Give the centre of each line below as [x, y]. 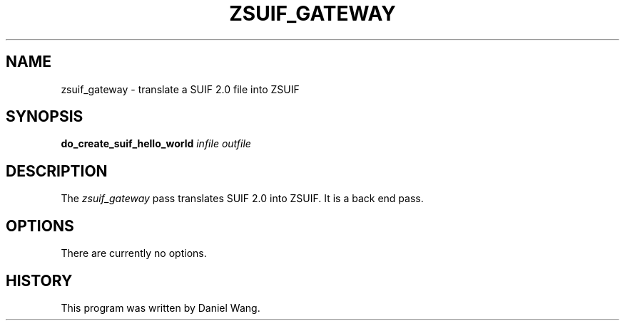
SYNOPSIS [45, 117]
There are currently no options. [134, 253]
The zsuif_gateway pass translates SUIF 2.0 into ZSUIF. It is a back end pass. [242, 199]
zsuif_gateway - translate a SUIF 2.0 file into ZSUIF [180, 89]
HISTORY [39, 280]
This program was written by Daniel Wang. [161, 307]
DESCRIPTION [57, 171]
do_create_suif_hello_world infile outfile [156, 144]
